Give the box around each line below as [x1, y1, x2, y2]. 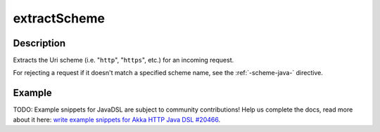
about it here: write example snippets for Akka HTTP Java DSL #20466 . [13, 115, 221, 124]
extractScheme [13, 11, 106, 26]
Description [13, 37, 66, 49]
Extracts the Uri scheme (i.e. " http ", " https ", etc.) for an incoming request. [13, 56, 234, 65]
